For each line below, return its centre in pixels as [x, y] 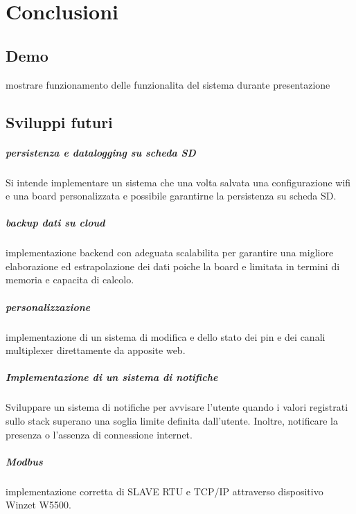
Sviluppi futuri [59, 122]
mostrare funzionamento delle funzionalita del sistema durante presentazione [168, 84]
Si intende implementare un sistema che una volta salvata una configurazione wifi [178, 182]
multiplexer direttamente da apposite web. [96, 350]
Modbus [24, 461]
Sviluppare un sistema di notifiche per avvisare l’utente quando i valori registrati [177, 407]
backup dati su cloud [55, 223]
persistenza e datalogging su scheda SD [101, 152]
